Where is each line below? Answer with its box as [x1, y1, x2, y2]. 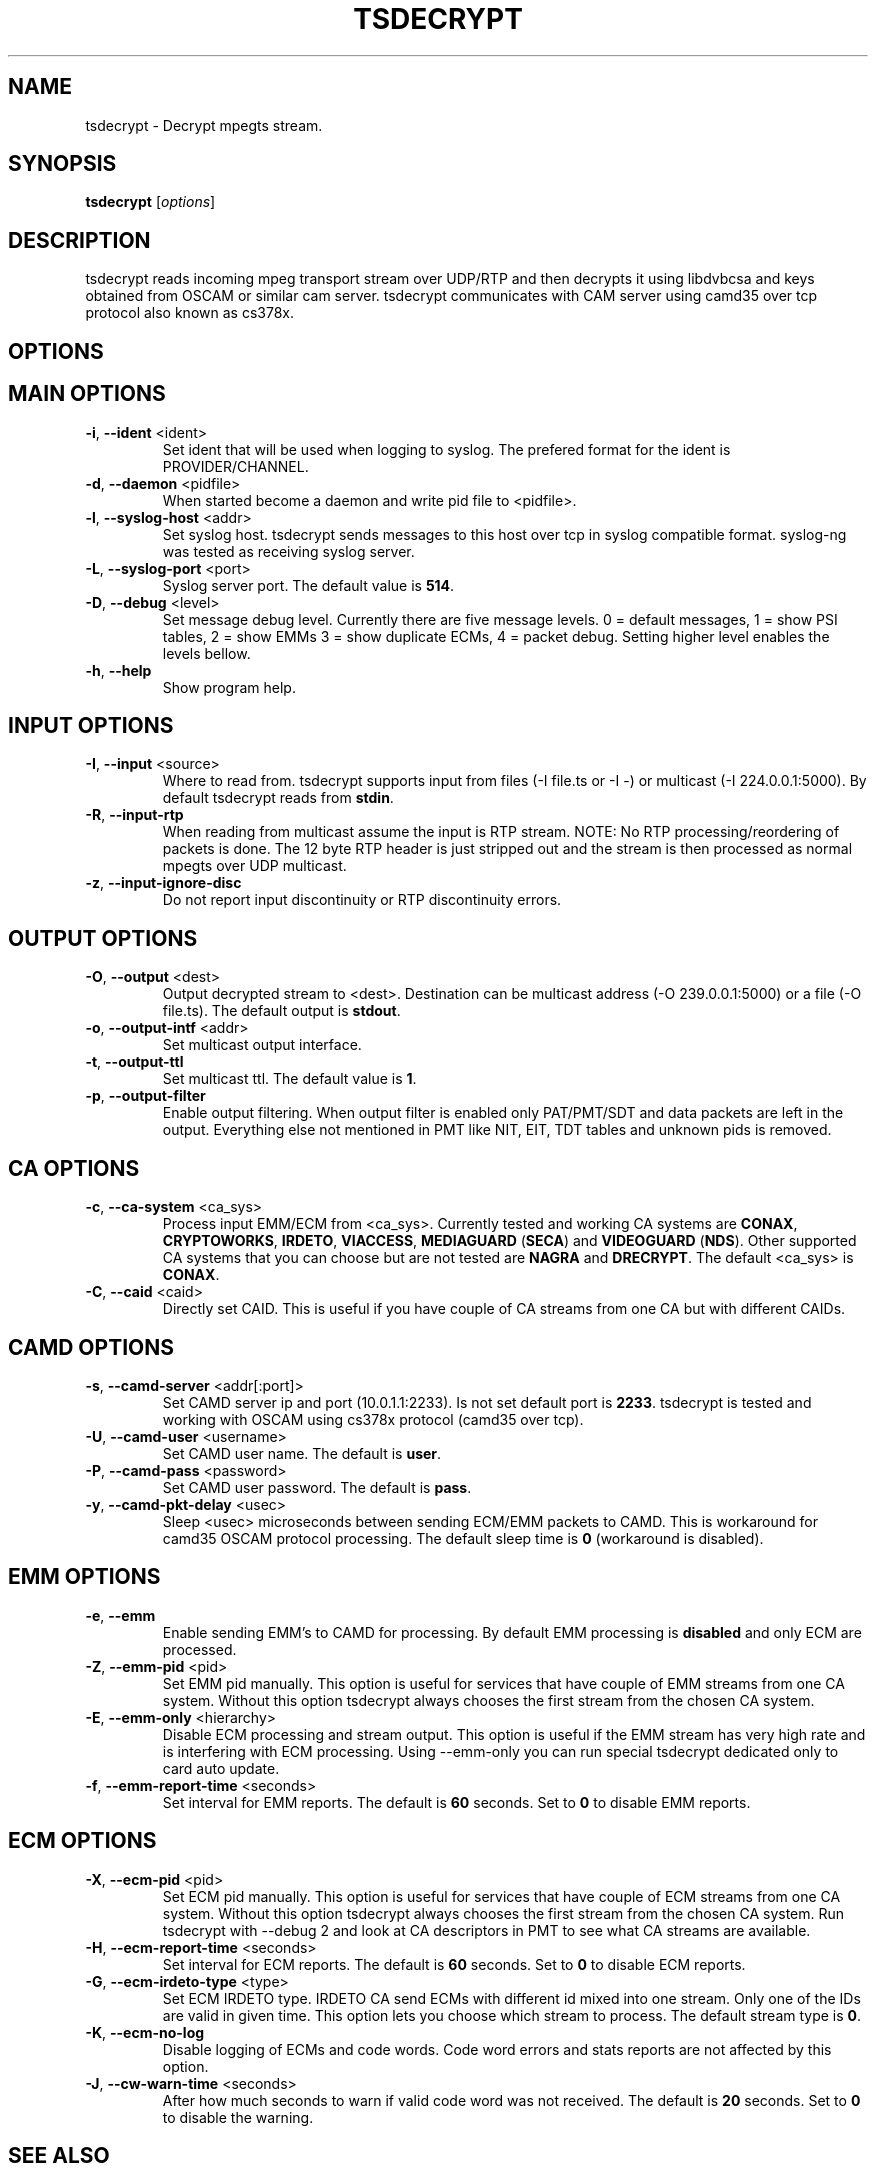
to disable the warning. [162, 2108, 314, 2126]
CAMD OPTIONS [8, 1334, 174, 1360]
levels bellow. [162, 644, 251, 662]
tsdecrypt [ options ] [85, 193, 216, 211]
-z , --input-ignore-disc [85, 874, 242, 892]
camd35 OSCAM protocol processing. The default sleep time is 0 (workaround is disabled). [162, 1529, 764, 1547]
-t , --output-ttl [85, 1053, 184, 1071]
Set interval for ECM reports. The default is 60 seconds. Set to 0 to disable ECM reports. [162, 1955, 746, 1973]
